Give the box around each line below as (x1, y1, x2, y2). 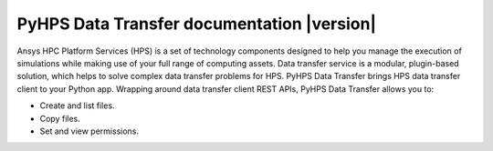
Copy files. (39, 113, 81, 124)
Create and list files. (39, 100, 115, 111)
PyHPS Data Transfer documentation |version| (16, 14, 377, 34)
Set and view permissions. (39, 126, 140, 136)
